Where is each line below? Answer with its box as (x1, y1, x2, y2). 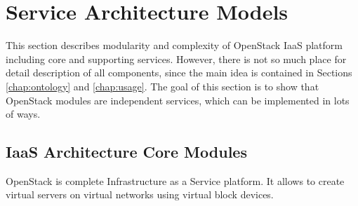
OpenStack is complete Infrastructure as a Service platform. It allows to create (6, 173, 345, 188)
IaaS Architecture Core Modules (6, 141, 247, 163)
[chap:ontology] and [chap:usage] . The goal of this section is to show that (6, 78, 319, 93)
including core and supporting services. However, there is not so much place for (6, 51, 347, 66)
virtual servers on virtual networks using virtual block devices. (6, 187, 274, 202)
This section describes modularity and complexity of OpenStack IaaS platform (6, 38, 343, 53)
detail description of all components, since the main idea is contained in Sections (6, 65, 352, 80)
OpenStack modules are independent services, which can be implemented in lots (6, 92, 350, 107)
